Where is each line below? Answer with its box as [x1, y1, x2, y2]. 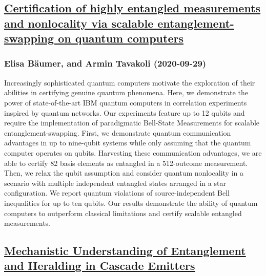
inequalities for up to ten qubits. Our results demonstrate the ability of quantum [4, 197, 258, 208]
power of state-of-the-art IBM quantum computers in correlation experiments [4, 97, 247, 108]
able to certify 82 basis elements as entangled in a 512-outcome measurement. [4, 157, 248, 168]
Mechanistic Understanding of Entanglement [4, 243, 246, 259]
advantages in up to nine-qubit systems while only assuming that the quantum [4, 137, 251, 148]
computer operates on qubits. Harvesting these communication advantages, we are [4, 147, 262, 158]
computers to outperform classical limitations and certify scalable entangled [4, 207, 242, 218]
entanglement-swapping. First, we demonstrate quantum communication [4, 127, 231, 138]
